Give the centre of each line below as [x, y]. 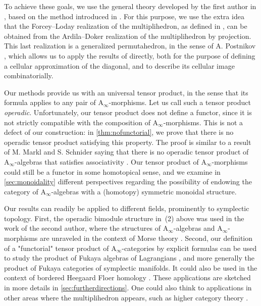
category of [21, 191]
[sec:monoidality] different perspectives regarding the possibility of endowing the [128, 182]
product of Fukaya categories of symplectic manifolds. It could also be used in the [131, 267]
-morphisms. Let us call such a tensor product [180, 102]
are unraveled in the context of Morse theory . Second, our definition [146, 238]
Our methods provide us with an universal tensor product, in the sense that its [126, 92]
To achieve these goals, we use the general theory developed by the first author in [130, 6]
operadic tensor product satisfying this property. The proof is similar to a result [128, 142]
